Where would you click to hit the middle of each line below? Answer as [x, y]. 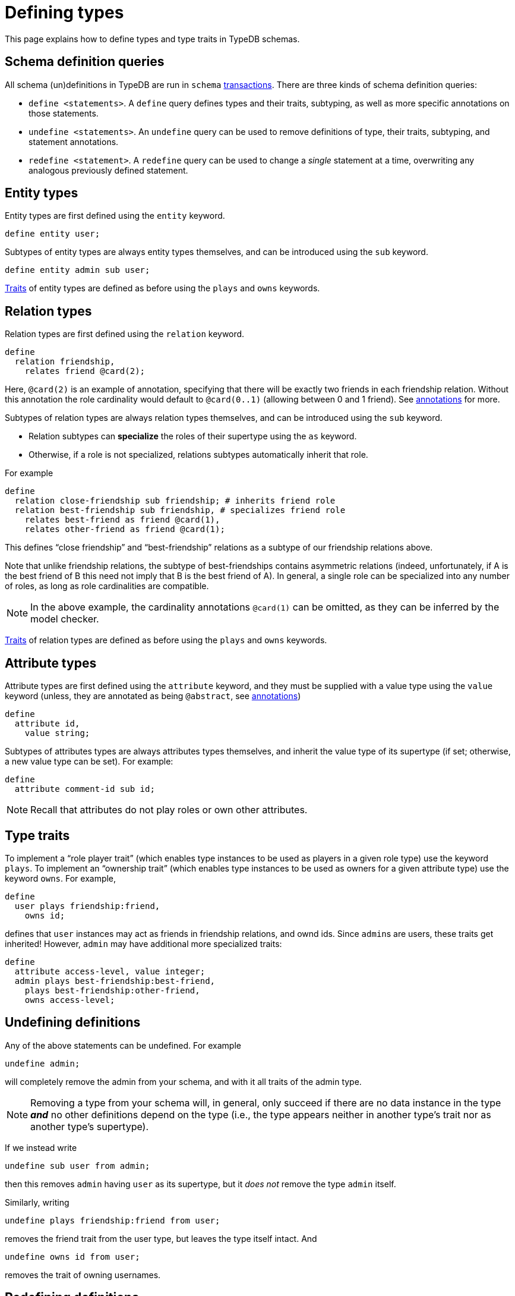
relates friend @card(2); [85, 371]
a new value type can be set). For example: [89, 762]
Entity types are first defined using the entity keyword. [115, 216]
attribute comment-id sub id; [85, 789]
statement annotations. [74, 141]
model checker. [65, 619]
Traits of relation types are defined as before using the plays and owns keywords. [166, 640]
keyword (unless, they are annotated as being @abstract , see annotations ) [153, 696]
